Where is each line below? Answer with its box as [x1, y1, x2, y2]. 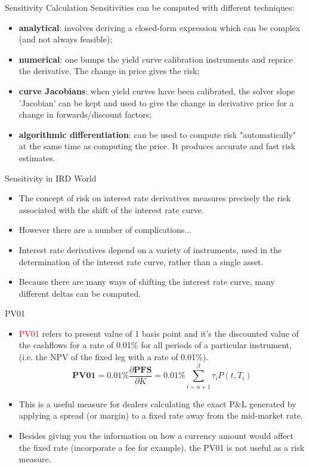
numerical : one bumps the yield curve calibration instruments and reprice [18, 53, 293, 65]
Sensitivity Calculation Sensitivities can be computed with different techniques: [5, 1, 295, 13]
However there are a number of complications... [18, 223, 191, 236]
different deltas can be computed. [18, 287, 141, 299]
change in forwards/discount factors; [18, 108, 152, 121]
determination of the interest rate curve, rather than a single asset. [18, 255, 264, 268]
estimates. [18, 151, 55, 164]
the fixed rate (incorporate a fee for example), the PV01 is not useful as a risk [18, 441, 305, 453]
